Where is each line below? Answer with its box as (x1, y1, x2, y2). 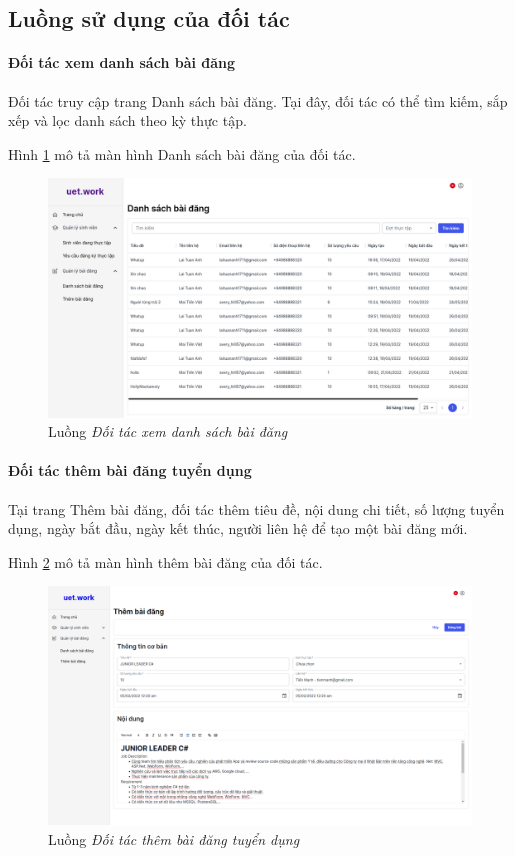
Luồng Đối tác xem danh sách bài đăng (48, 421, 288, 442)
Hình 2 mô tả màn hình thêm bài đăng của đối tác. (8, 551, 323, 572)
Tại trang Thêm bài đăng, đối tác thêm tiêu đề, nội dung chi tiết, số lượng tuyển (8, 498, 505, 519)
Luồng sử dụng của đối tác (8, 3, 290, 34)
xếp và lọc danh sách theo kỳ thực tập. (8, 110, 247, 131)
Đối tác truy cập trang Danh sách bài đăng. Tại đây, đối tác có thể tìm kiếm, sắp (8, 90, 508, 111)
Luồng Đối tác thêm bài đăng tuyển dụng (48, 828, 300, 849)
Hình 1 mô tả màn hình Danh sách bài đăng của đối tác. (8, 143, 356, 164)
